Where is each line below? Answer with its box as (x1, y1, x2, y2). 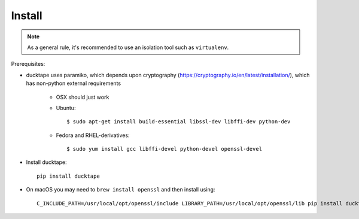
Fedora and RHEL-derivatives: (56, 132, 130, 139)
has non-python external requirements (26, 80, 121, 87)
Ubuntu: (56, 104, 76, 111)
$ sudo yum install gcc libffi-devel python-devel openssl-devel (66, 145, 263, 153)
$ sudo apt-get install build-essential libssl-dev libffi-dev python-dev (66, 118, 291, 125)
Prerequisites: (11, 60, 45, 68)
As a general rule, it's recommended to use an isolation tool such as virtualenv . (27, 44, 229, 51)
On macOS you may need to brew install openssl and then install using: (26, 186, 215, 193)
